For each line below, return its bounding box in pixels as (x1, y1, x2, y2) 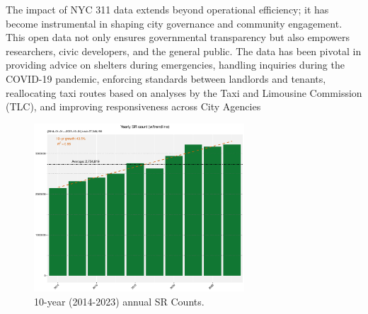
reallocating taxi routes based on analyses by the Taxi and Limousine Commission (6, 85, 362, 100)
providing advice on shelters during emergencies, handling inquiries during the (6, 57, 345, 72)
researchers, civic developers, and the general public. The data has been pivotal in (6, 43, 362, 58)
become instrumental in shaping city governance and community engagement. (6, 16, 343, 30)
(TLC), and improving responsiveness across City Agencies (6, 99, 261, 114)
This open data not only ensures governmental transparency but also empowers (6, 30, 350, 45)
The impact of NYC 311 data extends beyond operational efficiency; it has (6, 2, 329, 16)
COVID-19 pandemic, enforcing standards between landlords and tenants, (6, 71, 326, 86)
